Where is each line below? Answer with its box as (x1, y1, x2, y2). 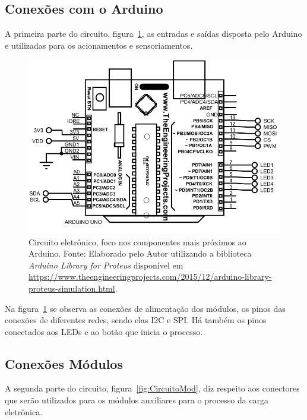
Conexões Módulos (5, 354, 123, 372)
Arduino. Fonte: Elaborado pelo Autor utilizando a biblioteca (29, 247, 252, 260)
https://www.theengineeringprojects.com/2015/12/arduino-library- (29, 270, 272, 283)
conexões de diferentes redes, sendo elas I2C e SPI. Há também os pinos (5, 314, 267, 326)
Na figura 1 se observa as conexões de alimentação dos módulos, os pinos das (5, 302, 286, 314)
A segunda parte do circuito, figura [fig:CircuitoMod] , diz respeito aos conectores (5, 382, 300, 394)
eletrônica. (5, 405, 43, 418)
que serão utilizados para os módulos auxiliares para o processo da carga (5, 394, 269, 406)
